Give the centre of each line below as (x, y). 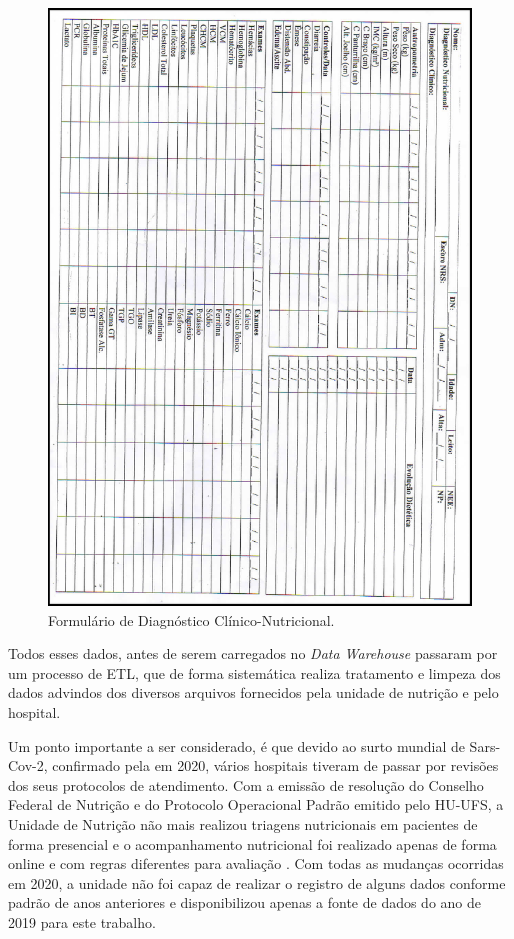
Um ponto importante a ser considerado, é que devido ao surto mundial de (236, 745)
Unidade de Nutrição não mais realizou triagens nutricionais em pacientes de (243, 823)
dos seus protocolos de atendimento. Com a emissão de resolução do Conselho (246, 784)
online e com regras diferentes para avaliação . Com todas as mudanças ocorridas (256, 863)
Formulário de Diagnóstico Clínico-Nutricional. (191, 619)
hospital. (34, 712)
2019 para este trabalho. (82, 921)
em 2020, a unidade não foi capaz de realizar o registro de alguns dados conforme (257, 882)
